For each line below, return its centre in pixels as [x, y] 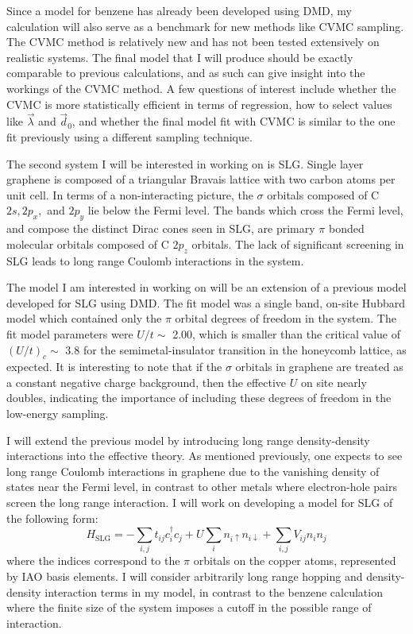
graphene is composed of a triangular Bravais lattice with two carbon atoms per [201, 179]
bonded [346, 228]
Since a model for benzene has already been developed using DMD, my [179, 10]
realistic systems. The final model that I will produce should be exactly [180, 57]
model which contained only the [84, 318]
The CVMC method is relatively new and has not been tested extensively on [193, 42]
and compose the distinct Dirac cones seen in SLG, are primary [161, 228]
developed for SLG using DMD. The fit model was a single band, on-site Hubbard [206, 302]
